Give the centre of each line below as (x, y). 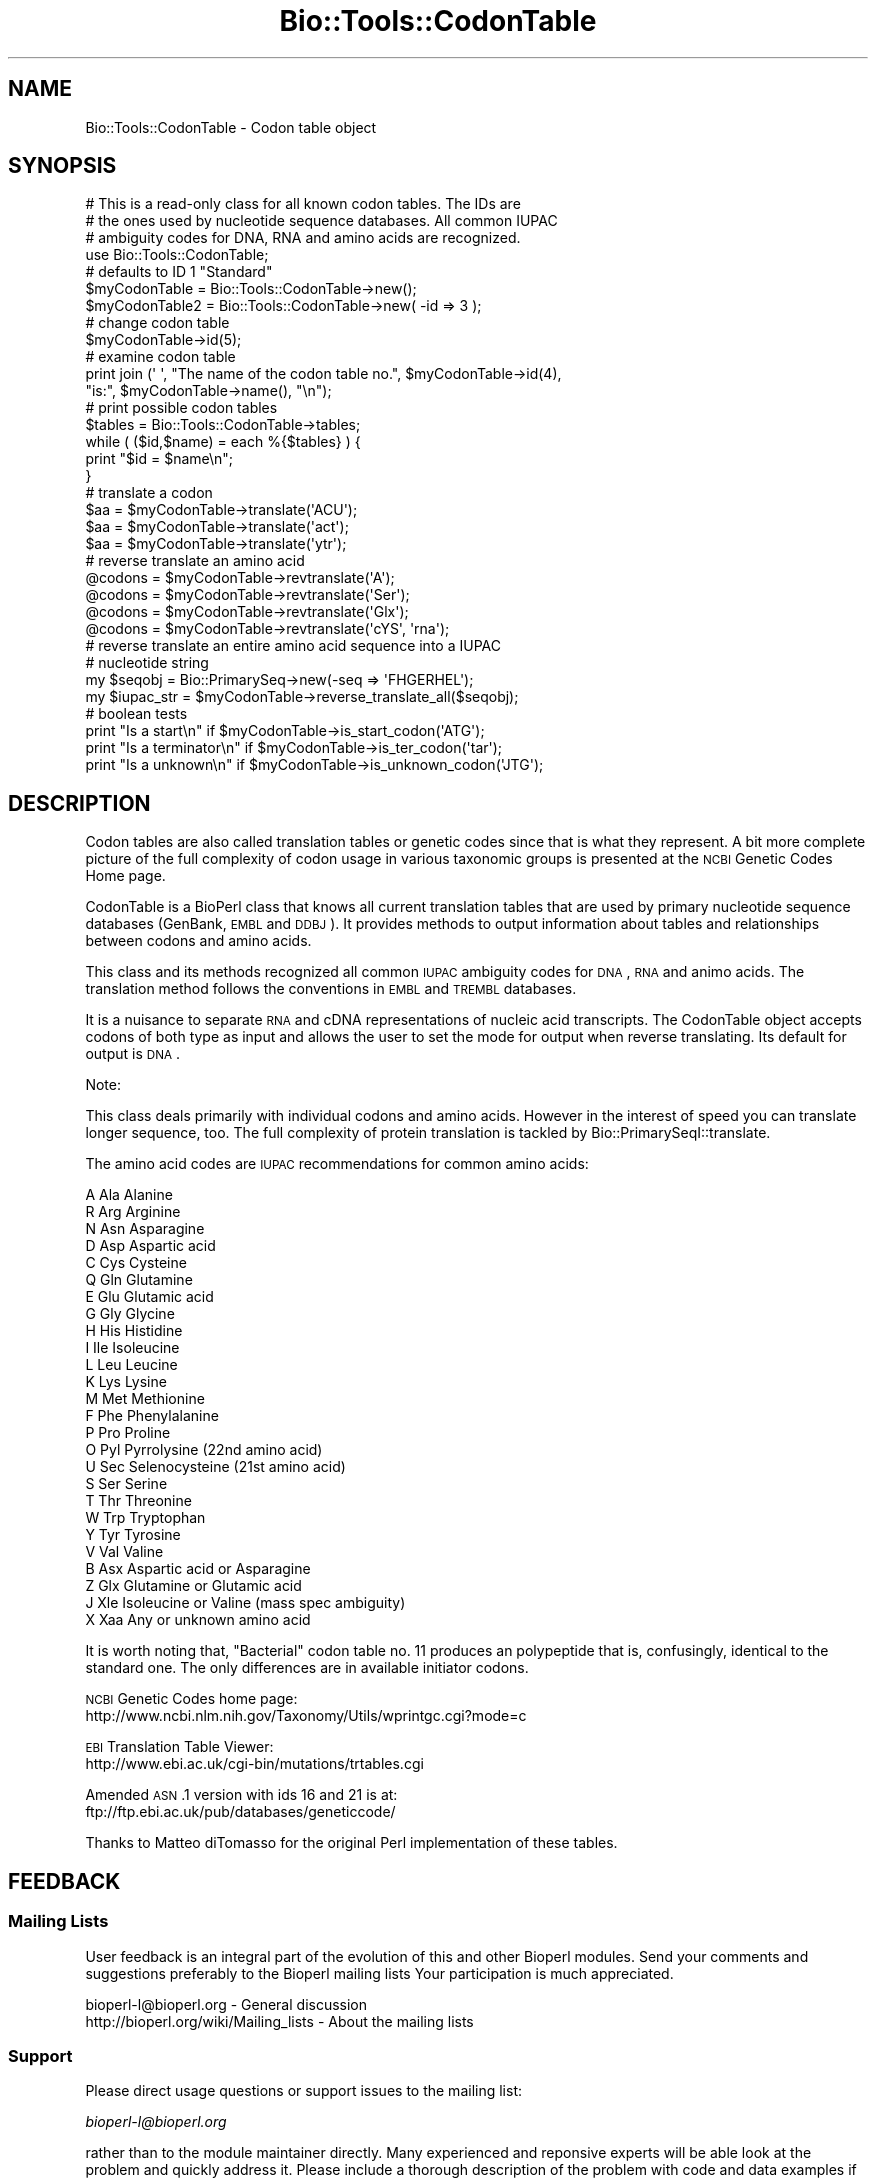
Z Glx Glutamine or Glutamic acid (193, 1586)
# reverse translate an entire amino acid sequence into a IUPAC (293, 646)
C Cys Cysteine (136, 1263)
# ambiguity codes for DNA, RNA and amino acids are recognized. (303, 238)
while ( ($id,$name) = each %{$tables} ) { (223, 442)
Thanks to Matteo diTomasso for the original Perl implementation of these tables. (351, 1843)
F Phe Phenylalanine (152, 1416)
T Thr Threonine (138, 1501)
